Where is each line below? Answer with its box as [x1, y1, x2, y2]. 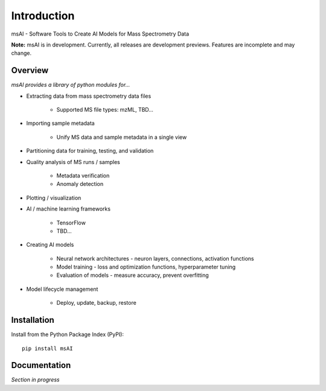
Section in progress [11, 376, 60, 383]
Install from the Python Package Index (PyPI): [11, 331, 124, 338]
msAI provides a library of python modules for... [11, 81, 130, 89]
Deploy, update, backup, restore [56, 299, 137, 307]
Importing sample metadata [26, 119, 95, 127]
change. [11, 49, 32, 57]
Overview [11, 65, 49, 75]
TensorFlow [56, 219, 86, 226]
